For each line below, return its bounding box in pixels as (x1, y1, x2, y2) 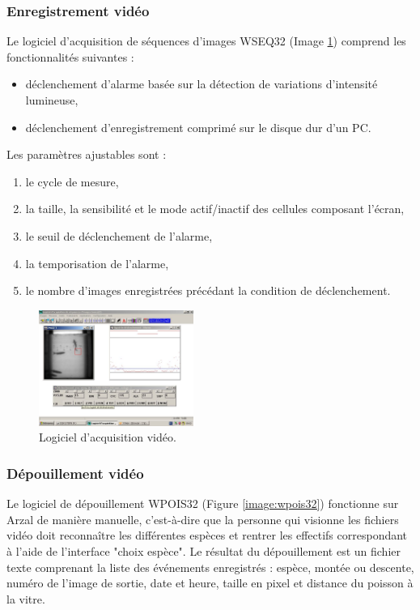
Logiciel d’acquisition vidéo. (39, 429, 176, 446)
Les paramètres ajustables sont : (6, 146, 167, 163)
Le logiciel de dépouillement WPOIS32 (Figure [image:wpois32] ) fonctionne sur (6, 495, 399, 512)
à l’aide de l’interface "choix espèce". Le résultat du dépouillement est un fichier (6, 543, 401, 560)
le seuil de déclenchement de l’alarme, (25, 227, 213, 244)
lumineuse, (25, 92, 78, 108)
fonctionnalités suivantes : (6, 48, 134, 65)
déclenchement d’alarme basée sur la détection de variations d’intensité (25, 75, 378, 92)
